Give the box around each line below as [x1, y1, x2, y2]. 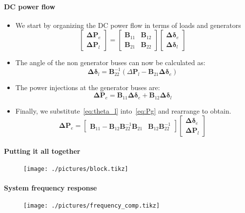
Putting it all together [4, 146, 81, 156]
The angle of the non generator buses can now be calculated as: [15, 57, 205, 68]
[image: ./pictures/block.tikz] [23, 166, 128, 173]
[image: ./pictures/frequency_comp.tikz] [23, 202, 160, 209]
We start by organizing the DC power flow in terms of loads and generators [15, 20, 241, 30]
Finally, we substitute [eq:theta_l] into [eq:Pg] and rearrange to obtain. [15, 105, 231, 116]
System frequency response [4, 182, 97, 192]
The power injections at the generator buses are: [15, 82, 160, 93]
